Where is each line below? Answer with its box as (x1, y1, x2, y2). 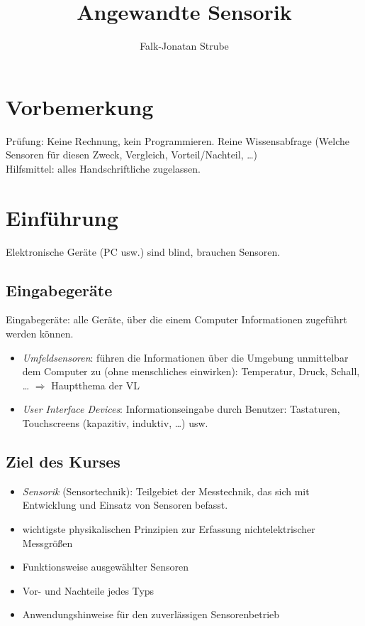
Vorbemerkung (6, 92, 154, 121)
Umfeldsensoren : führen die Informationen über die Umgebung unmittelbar (22, 350, 349, 365)
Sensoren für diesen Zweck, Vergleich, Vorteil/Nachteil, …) (6, 147, 258, 162)
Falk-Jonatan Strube (140, 38, 229, 53)
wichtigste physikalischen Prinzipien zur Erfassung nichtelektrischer (22, 521, 315, 536)
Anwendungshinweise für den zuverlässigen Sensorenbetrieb (22, 607, 280, 622)
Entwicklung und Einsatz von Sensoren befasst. (22, 497, 228, 512)
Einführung (6, 203, 118, 232)
